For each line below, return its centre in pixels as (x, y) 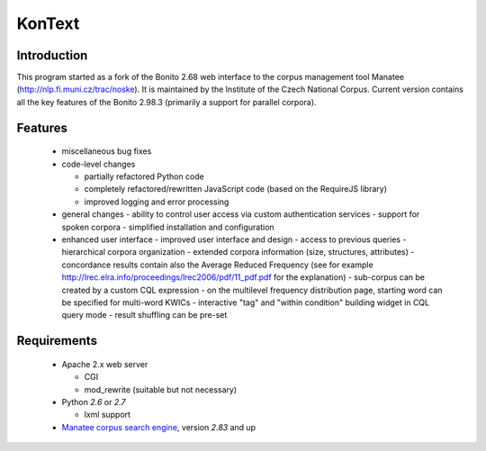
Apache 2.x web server (105, 364)
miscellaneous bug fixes (107, 151)
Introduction (52, 55)
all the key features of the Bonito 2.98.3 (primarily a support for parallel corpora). (166, 102)
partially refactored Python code (144, 176)
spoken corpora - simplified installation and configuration (168, 227)
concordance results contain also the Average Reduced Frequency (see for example (217, 265)
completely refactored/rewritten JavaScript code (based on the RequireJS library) (235, 189)
